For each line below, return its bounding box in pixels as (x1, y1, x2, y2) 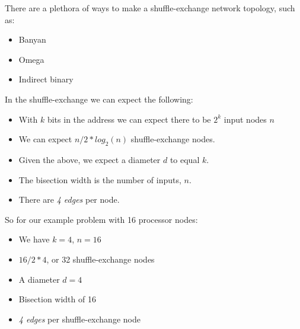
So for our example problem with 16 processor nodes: (5, 213, 198, 225)
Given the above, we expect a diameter (18, 153, 161, 165)
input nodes (224, 113, 267, 125)
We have (18, 233, 50, 245)
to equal (170, 153, 200, 165)
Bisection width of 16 (18, 293, 96, 305)
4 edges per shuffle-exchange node (18, 312, 141, 325)
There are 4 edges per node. (18, 193, 120, 206)
